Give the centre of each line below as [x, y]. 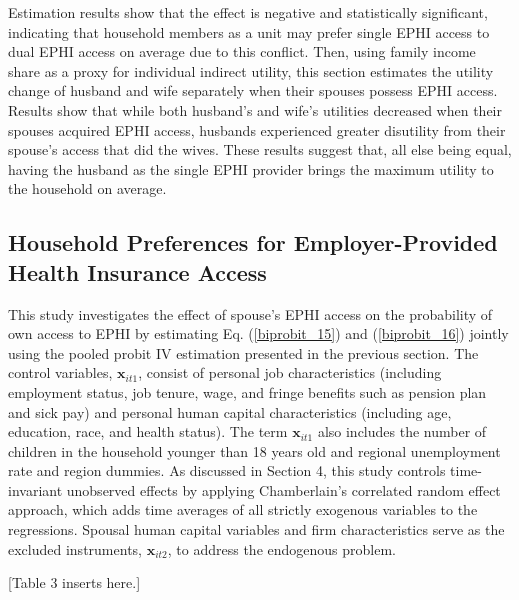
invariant [35, 489]
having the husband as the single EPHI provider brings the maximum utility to [251, 168]
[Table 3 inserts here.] [74, 582]
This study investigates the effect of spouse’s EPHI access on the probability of [250, 313]
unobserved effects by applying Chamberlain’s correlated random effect [283, 489]
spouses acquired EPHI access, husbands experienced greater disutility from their [257, 129]
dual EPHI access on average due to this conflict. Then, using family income [242, 51]
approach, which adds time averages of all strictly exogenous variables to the [243, 509]
